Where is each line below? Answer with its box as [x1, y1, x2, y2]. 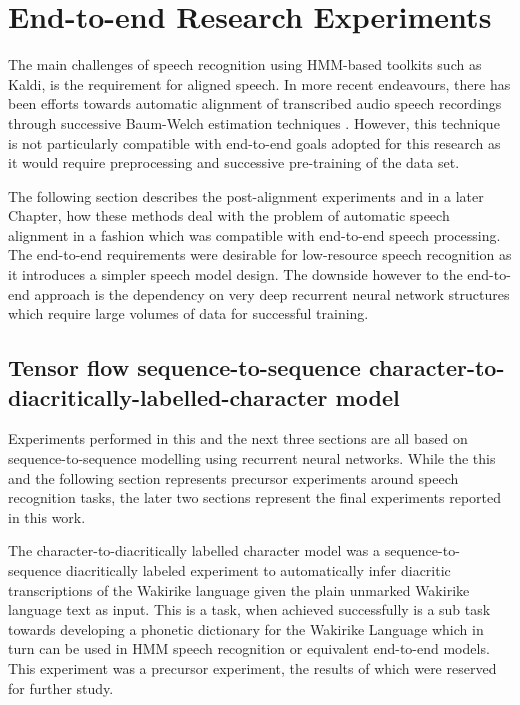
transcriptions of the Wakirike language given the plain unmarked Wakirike [8, 579, 470, 600]
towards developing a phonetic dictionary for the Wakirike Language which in [8, 618, 484, 639]
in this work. [8, 506, 86, 527]
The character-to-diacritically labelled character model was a [8, 540, 381, 561]
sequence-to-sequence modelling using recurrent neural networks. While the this [8, 448, 496, 469]
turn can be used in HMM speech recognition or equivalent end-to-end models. [8, 638, 490, 659]
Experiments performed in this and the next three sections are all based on [8, 428, 468, 449]
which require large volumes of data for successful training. [8, 303, 369, 324]
